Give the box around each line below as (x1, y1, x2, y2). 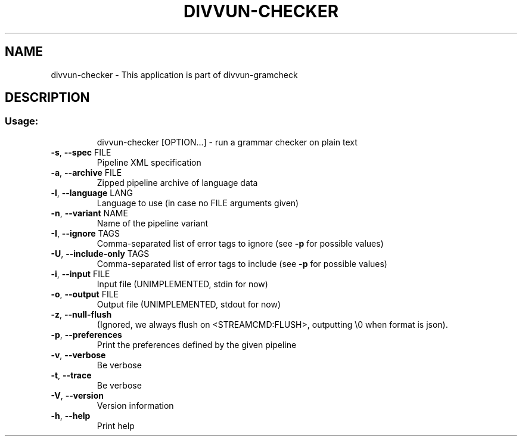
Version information (97, 400, 174, 411)
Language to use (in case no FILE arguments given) (97, 197, 299, 208)
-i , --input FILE (51, 268, 110, 279)
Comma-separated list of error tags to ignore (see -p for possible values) (97, 238, 384, 249)
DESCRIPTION (5, 90, 90, 105)
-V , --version (51, 390, 104, 400)
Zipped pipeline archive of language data (97, 177, 258, 188)
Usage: (5, 115, 39, 128)
